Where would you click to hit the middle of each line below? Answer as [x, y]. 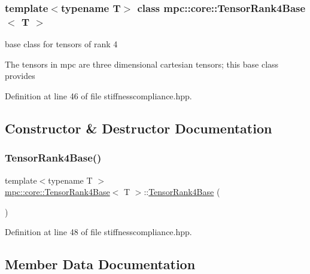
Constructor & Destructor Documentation [139, 128]
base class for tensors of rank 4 [61, 44]
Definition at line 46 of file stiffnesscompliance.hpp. [98, 95]
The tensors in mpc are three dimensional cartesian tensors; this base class [142, 64]
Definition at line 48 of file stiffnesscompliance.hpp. [98, 232]
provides [20, 76]
